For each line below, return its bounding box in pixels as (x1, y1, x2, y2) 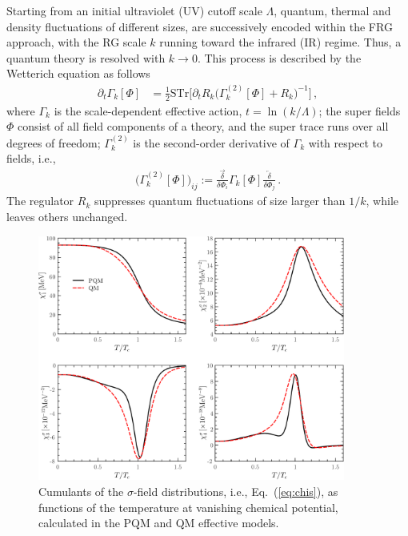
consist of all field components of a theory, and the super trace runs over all (18, 118, 389, 135)
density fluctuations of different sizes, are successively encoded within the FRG (6, 18, 393, 34)
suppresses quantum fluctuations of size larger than (94, 192, 346, 209)
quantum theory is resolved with (6, 49, 166, 66)
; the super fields (318, 102, 401, 119)
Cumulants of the (38, 483, 124, 499)
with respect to (308, 134, 382, 151)
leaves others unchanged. (6, 208, 128, 224)
